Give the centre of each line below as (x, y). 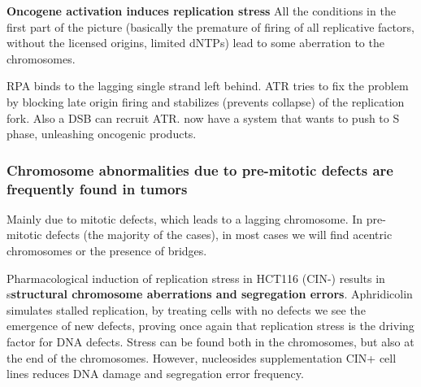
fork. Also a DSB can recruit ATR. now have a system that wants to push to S (203, 117)
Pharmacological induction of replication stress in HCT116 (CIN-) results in (196, 278)
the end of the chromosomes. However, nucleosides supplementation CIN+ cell (202, 357)
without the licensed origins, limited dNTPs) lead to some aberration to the (195, 43)
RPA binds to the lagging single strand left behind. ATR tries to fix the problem (208, 86)
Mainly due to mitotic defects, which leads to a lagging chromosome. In (185, 218)
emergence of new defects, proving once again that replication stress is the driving (210, 326)
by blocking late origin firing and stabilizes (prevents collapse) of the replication (206, 101)
